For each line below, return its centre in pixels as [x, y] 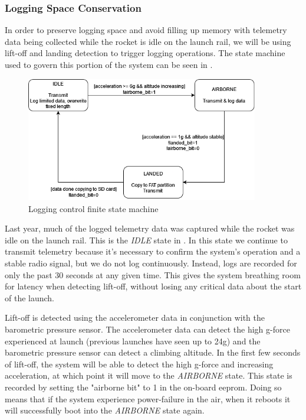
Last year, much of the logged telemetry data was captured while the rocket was [150, 228]
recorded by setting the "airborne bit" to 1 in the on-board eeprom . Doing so [143, 387]
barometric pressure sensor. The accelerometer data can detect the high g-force [147, 329]
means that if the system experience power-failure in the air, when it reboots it [148, 398]
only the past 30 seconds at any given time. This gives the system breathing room [153, 274]
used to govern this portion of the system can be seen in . [109, 64]
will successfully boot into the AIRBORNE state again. [105, 410]
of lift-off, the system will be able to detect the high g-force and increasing [139, 364]
